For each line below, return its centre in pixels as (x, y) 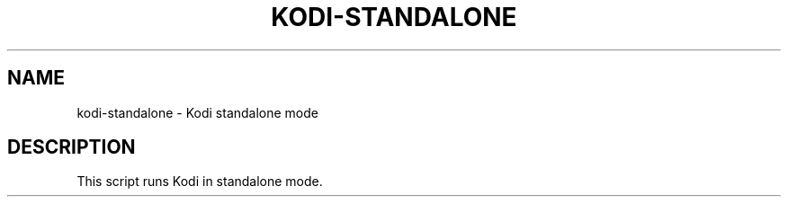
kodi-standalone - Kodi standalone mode (197, 112)
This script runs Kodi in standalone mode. (200, 182)
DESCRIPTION (72, 147)
